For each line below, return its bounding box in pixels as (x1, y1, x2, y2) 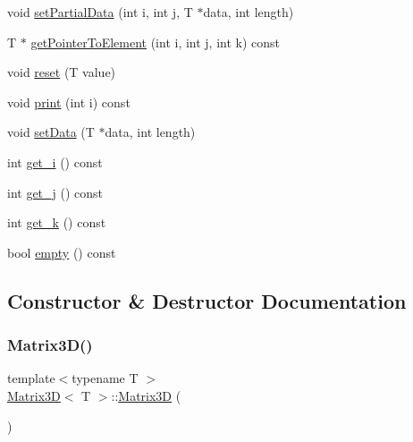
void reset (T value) (7, 63, 116, 81)
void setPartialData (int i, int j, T (7, 3, 193, 21)
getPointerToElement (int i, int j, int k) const (30, 32, 281, 51)
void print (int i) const (7, 92, 131, 111)
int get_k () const (7, 213, 106, 232)
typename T (72, 369, 139, 387)
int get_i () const (7, 152, 103, 171)
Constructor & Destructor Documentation (7, 286, 407, 314)
